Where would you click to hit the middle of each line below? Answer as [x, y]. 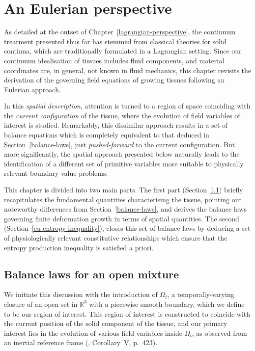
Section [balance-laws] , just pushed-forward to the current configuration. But [120, 144]
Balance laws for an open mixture [92, 274]
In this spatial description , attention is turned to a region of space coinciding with [127, 106]
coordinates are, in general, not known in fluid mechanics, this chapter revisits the [128, 70]
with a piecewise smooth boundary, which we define [167, 304]
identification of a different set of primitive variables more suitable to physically [124, 163]
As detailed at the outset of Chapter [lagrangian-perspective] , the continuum [120, 32]
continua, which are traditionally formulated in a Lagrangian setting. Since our [123, 51]
